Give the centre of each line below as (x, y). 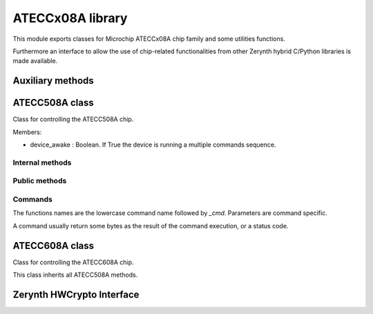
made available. (35, 61)
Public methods (40, 181)
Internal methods (42, 163)
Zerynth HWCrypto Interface (76, 294)
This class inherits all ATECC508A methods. (75, 275)
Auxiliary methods (54, 81)
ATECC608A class (54, 246)
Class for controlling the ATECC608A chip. (73, 262)
